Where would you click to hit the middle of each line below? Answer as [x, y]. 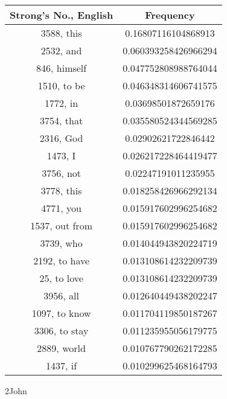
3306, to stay [61, 330]
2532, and [61, 50]
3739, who [61, 243]
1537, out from [61, 225]
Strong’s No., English [62, 15]
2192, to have [62, 260]
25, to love [61, 278]
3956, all [61, 295]
